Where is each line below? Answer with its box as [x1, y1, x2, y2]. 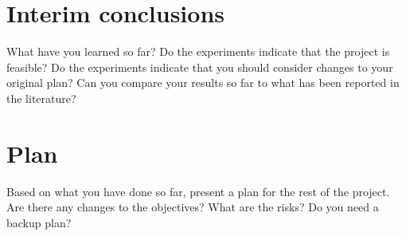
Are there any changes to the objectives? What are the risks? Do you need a [6, 199, 379, 215]
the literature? [6, 89, 76, 106]
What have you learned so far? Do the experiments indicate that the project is [6, 43, 390, 60]
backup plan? [6, 214, 72, 230]
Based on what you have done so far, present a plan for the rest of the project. [6, 183, 390, 199]
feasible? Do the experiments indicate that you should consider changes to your [6, 58, 393, 75]
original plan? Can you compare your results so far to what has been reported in [6, 74, 400, 91]
